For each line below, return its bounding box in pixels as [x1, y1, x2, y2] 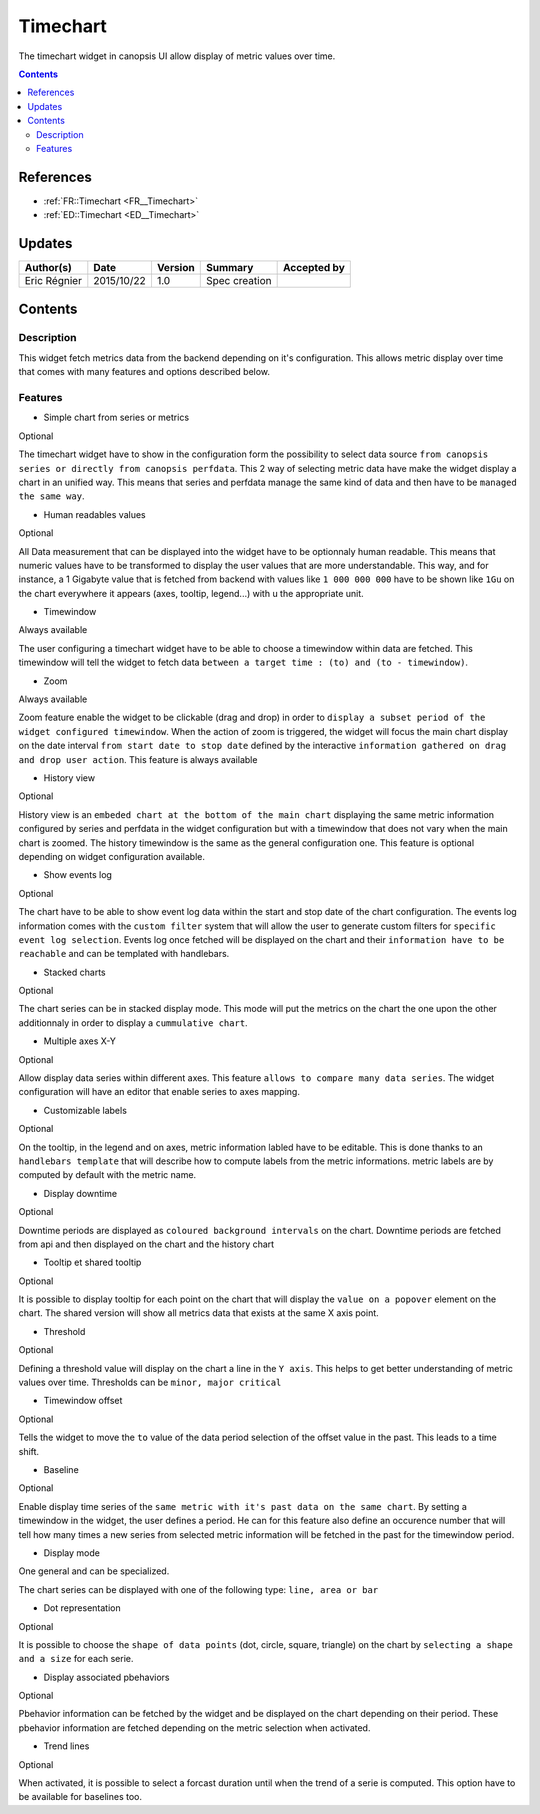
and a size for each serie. [18, 1653, 134, 1665]
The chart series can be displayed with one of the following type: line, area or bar [18, 1583, 379, 1595]
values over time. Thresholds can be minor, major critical [18, 1376, 282, 1389]
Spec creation [205, 274, 272, 288]
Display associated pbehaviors [43, 1671, 170, 1683]
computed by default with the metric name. [18, 1169, 197, 1181]
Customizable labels [43, 1104, 127, 1116]
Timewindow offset [43, 1395, 123, 1407]
